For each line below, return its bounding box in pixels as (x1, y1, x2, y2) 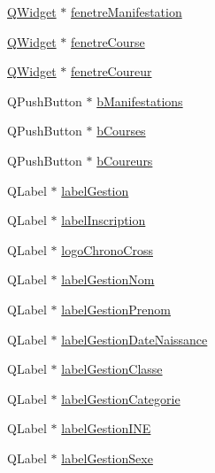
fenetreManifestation (70, 3, 182, 20)
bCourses (96, 121, 146, 140)
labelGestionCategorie (61, 389, 180, 407)
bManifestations (96, 91, 183, 110)
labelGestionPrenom (61, 299, 171, 318)
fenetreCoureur (70, 62, 152, 81)
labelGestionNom (61, 270, 155, 289)
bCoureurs (96, 151, 153, 169)
